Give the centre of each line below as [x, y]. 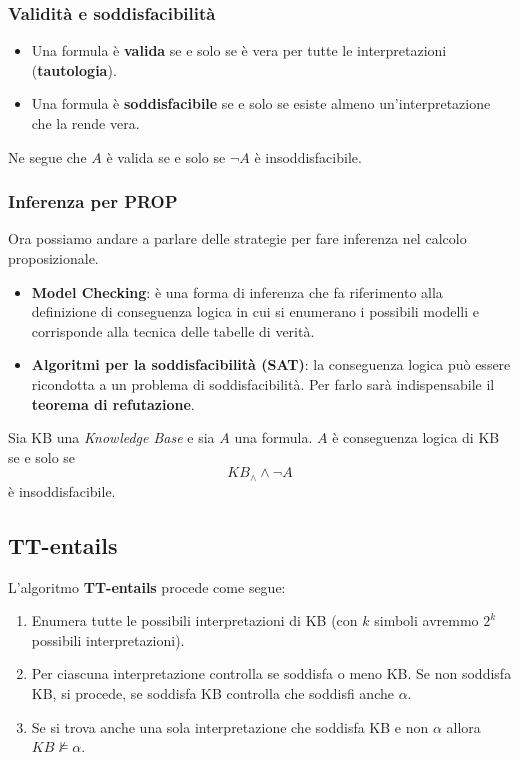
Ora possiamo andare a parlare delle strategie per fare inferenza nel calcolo [237, 238]
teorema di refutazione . [113, 403]
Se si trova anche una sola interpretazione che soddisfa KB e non [230, 726]
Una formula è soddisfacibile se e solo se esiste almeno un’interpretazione [261, 103]
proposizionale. [53, 258]
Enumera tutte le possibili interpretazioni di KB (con [194, 620]
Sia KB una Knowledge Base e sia [111, 437]
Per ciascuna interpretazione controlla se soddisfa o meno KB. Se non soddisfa [271, 673]
